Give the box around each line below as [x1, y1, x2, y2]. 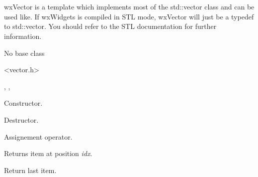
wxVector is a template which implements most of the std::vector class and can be [4, 1, 255, 12]
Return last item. [4, 165, 57, 175]
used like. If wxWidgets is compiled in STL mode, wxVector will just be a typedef [4, 11, 254, 21]
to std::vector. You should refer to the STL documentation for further [4, 21, 217, 31]
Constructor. [4, 98, 43, 108]
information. [4, 30, 42, 41]
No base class [4, 47, 45, 58]
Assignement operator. [4, 131, 73, 142]
